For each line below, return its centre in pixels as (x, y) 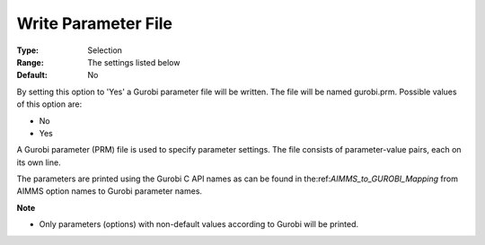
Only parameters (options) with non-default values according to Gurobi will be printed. (199, 224)
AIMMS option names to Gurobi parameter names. (109, 191)
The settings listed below (134, 62)
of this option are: (49, 104)
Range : (30, 62)
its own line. (39, 162)
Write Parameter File (95, 23)
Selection (105, 50)
